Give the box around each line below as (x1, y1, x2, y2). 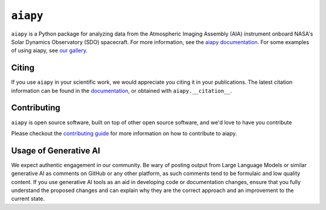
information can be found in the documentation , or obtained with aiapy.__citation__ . (11, 87, 232, 94)
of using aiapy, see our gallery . (11, 47, 88, 54)
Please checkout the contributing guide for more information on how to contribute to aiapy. (11, 130, 237, 137)
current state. (11, 195, 45, 202)
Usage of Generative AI (11, 145, 101, 156)
